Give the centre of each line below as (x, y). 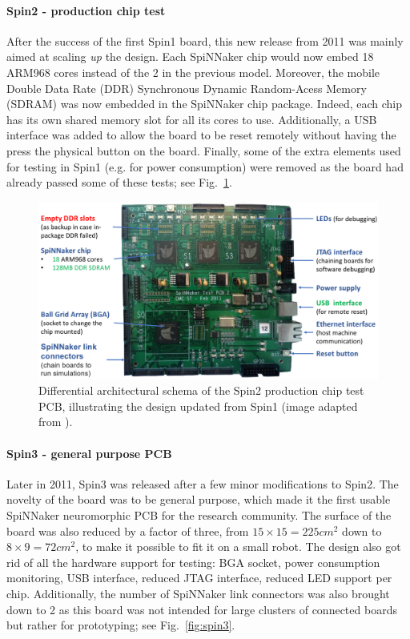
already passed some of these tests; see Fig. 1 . (119, 182)
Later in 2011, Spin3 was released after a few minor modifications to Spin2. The (203, 483)
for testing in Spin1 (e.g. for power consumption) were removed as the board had (205, 166)
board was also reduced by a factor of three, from (128, 530)
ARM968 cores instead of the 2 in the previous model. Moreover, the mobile (193, 72)
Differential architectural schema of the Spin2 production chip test (201, 390)
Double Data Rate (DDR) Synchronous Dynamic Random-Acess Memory (187, 88)
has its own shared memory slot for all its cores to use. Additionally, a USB (192, 119)
